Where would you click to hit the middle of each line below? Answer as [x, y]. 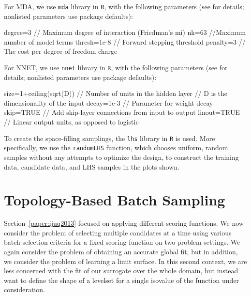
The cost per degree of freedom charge [61, 51]
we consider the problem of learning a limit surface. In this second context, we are [125, 261]
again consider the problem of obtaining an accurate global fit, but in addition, [121, 252]
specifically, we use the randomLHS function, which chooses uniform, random [116, 148]
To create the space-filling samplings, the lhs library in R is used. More [110, 138]
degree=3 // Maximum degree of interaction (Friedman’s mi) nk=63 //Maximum [125, 32]
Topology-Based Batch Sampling [115, 200]
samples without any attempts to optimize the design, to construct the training [121, 157]
